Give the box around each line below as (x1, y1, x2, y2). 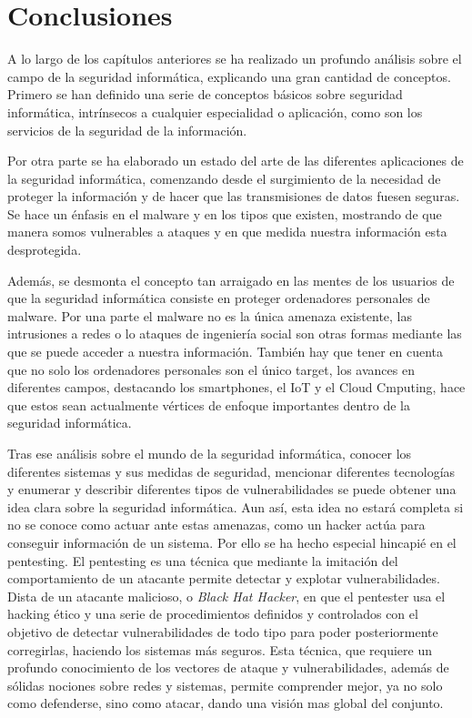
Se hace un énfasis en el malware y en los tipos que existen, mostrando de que (7, 204, 442, 223)
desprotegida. (7, 240, 82, 259)
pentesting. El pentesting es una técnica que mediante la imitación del (7, 551, 398, 570)
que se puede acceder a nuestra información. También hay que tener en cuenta (7, 342, 443, 361)
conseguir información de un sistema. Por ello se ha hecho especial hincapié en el (7, 532, 457, 551)
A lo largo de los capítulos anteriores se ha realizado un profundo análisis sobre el (7, 49, 462, 68)
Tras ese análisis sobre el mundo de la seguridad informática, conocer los (7, 444, 412, 462)
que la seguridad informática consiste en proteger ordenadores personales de (7, 288, 430, 308)
